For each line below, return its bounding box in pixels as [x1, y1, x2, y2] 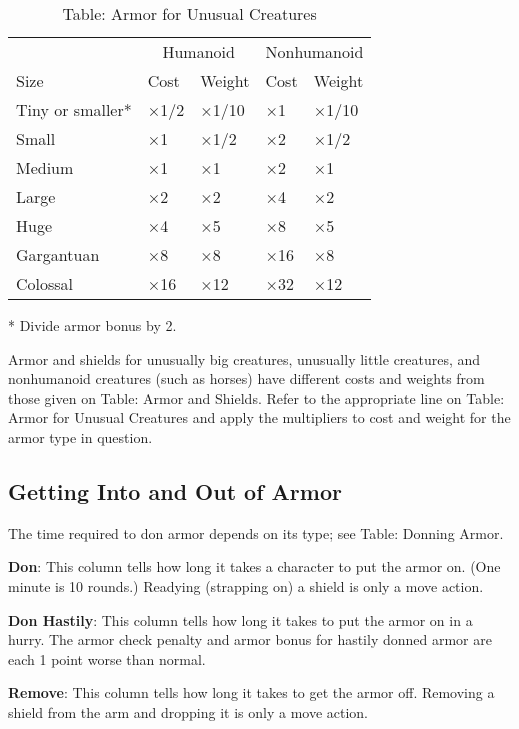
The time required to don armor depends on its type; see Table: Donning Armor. [8, 522, 504, 543]
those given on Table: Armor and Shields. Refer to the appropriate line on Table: [8, 387, 505, 408]
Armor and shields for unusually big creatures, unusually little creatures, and [8, 348, 481, 369]
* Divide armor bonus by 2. [8, 315, 177, 335]
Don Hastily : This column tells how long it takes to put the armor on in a [8, 609, 473, 630]
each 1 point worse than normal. [8, 648, 206, 669]
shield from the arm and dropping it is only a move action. [8, 701, 369, 722]
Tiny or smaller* [16, 98, 132, 121]
